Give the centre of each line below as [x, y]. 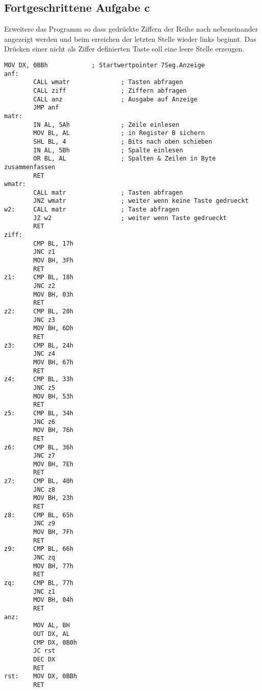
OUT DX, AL [51, 634]
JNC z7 [44, 456]
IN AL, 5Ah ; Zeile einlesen [106, 125]
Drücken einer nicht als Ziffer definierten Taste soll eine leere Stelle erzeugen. [124, 49]
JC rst [44, 651]
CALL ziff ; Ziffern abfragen [110, 90]
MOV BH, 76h [54, 430]
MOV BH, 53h [54, 396]
